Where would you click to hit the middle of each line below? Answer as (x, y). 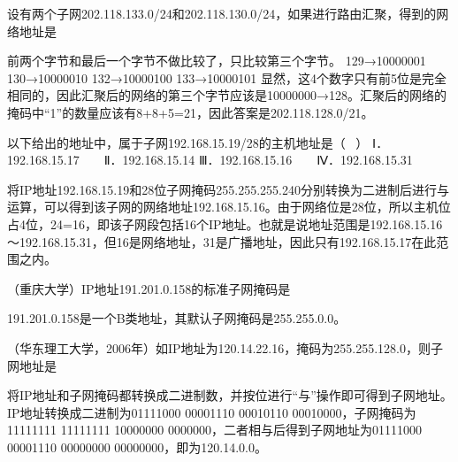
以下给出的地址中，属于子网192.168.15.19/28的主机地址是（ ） (188, 142)
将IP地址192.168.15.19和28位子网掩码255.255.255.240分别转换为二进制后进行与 (228, 189)
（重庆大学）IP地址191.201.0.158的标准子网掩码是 (149, 288)
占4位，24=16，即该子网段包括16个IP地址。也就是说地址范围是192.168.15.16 (225, 223)
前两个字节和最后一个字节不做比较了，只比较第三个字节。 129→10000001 (217, 61)
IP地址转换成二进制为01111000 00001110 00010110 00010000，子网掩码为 (212, 412)
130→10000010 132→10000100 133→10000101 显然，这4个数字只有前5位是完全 (227, 77)
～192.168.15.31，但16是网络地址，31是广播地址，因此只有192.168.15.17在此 (222, 241)
